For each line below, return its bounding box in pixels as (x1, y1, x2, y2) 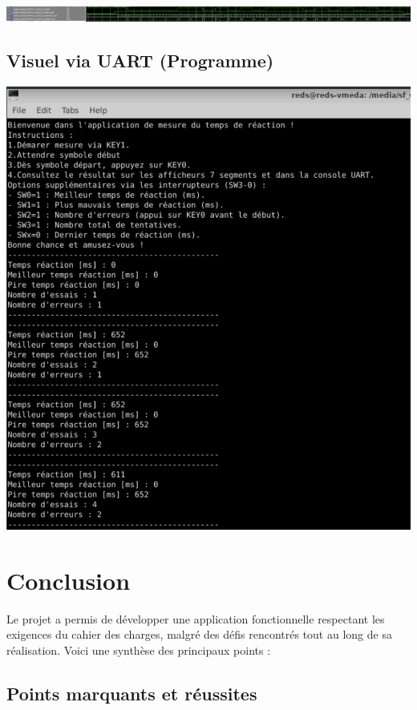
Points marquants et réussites (6, 681, 257, 706)
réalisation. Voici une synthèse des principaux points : (6, 642, 271, 659)
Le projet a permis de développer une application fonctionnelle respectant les (6, 610, 385, 627)
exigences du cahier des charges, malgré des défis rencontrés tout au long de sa (6, 626, 392, 643)
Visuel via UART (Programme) (6, 48, 274, 73)
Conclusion (6, 563, 131, 596)
